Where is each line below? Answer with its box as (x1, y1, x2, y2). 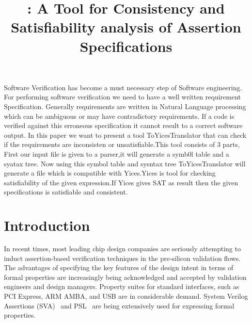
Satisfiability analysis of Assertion (11, 17, 241, 37)
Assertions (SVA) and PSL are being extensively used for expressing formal (4, 300, 235, 310)
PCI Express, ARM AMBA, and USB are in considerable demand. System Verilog (4, 291, 248, 301)
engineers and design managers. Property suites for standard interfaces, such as (4, 281, 239, 291)
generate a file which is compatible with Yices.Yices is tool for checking (4, 168, 216, 178)
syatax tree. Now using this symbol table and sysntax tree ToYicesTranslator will (4, 158, 246, 168)
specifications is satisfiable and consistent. (4, 187, 128, 197)
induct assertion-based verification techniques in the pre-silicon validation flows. (4, 253, 241, 263)
